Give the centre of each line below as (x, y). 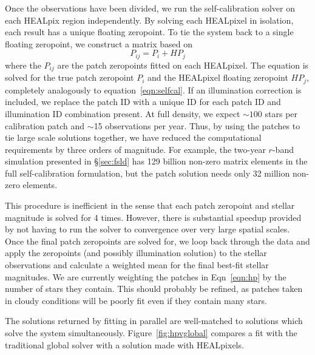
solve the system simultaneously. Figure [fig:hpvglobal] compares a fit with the (151, 333)
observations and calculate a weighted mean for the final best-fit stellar (137, 265)
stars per (281, 113)
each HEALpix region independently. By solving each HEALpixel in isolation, (149, 20)
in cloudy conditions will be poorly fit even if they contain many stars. (136, 300)
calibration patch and (45, 125)
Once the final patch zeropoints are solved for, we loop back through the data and (157, 241)
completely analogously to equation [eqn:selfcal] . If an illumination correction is (153, 90)
